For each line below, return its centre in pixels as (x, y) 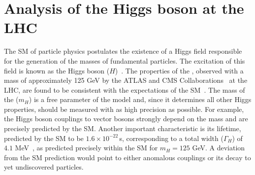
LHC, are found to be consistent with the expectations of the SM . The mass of (125, 89)
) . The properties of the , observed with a (179, 70)
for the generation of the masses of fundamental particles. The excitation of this (125, 60)
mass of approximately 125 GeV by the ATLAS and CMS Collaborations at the (126, 80)
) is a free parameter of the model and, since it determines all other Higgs (140, 99)
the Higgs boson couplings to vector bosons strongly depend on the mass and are (126, 119)
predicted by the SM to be (44, 138)
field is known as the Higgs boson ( (57, 70)
